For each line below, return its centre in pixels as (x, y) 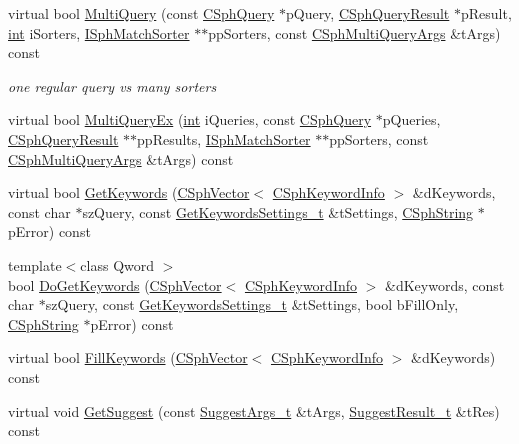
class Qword (117, 264)
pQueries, (411, 119)
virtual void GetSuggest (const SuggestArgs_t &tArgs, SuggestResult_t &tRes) (254, 410)
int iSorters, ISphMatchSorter (99, 32)
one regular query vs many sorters (112, 85)
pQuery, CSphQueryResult (367, 13)
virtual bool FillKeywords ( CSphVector (128, 357)
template (35, 264)
